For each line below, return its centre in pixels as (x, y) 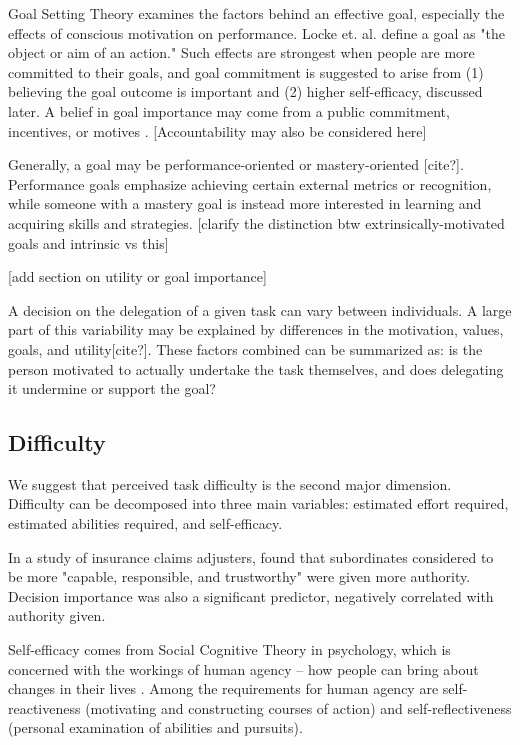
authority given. (57, 615)
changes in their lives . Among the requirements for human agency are (223, 688)
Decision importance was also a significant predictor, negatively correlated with (251, 595)
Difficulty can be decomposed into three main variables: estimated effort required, (258, 503)
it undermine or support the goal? (112, 388)
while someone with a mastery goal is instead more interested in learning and (245, 203)
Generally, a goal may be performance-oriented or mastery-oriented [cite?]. (236, 164)
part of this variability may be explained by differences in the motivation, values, (256, 329)
